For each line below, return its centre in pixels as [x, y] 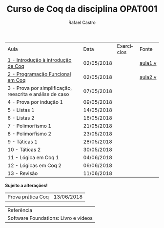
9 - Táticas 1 [22, 141]
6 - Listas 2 [21, 118]
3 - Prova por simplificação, [40, 88]
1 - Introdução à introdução [40, 60]
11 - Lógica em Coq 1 [33, 157]
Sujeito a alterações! [26, 185]
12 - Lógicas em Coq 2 [35, 165]
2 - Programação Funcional [39, 74]
